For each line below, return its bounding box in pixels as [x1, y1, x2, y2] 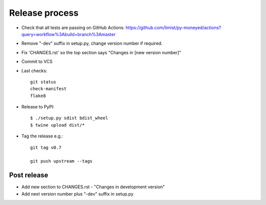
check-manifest [30, 86, 67, 92]
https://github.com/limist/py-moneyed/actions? [126, 25, 221, 31]
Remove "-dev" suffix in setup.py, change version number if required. [21, 40, 163, 46]
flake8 [30, 93, 46, 99]
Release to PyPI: [21, 104, 55, 110]
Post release [9, 171, 49, 179]
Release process [9, 7, 79, 18]
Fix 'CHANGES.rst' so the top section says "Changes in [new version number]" [21, 49, 182, 55]
